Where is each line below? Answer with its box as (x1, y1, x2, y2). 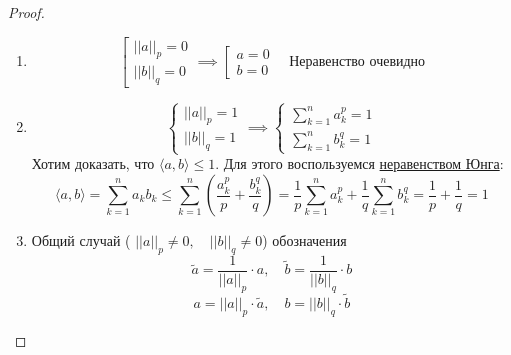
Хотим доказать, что (31, 153, 155, 174)
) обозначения (262, 230, 347, 250)
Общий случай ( (31, 230, 131, 250)
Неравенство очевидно (289, 54, 426, 69)
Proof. (8, 2, 45, 22)
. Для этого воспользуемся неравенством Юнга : (215, 153, 504, 174)
